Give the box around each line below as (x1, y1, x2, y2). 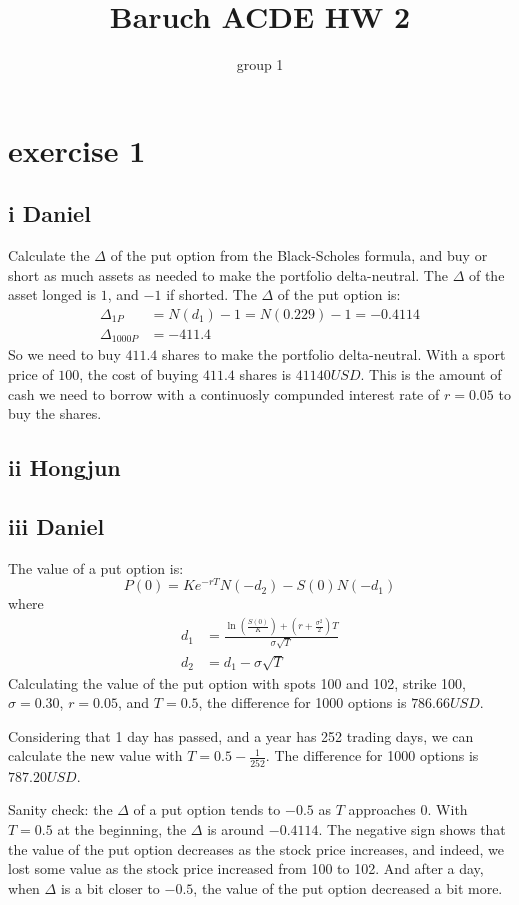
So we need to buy (8, 344, 121, 365)
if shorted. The (166, 284, 257, 305)
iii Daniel (8, 510, 105, 541)
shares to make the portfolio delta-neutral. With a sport (162, 344, 506, 365)
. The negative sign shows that (318, 818, 506, 839)
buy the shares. (8, 403, 102, 424)
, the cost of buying (79, 364, 199, 384)
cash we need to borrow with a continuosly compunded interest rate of (8, 383, 440, 404)
